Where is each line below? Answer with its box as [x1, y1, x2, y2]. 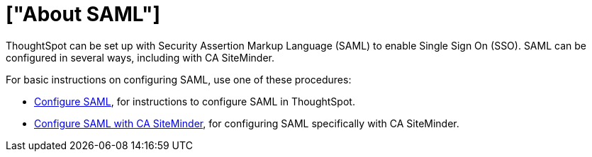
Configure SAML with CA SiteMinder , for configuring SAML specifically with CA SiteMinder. [34, 117, 459, 129]
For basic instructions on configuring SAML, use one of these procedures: [6, 73, 352, 86]
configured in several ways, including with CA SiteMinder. [6, 51, 274, 64]
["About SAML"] [6, 2, 161, 26]
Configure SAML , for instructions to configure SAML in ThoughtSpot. [34, 95, 355, 107]
